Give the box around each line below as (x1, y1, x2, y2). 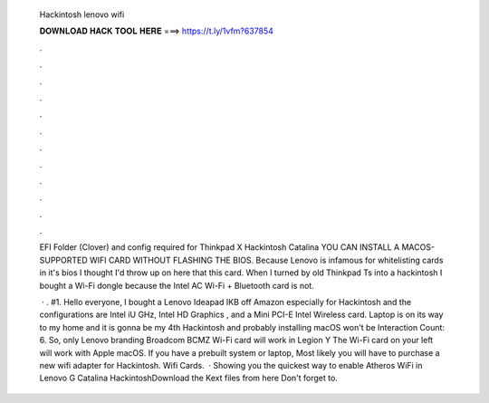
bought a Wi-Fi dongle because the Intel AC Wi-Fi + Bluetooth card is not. (39, 280, 314, 291)
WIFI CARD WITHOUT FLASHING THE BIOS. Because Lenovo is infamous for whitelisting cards (89, 254, 444, 265)
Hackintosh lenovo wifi (39, 9, 125, 20)
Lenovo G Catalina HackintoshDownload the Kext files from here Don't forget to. (39, 372, 339, 384)
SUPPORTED (39, 254, 88, 265)
